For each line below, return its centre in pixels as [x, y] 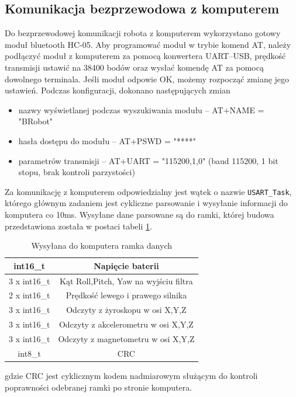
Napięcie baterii [126, 265]
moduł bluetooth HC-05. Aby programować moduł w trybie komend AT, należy [148, 44]
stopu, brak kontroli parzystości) [77, 172]
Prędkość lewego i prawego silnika [126, 295]
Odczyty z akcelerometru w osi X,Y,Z [126, 324]
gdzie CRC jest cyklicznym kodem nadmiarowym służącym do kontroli [131, 375]
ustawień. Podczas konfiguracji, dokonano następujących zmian [118, 90]
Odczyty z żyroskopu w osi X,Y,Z [126, 310]
